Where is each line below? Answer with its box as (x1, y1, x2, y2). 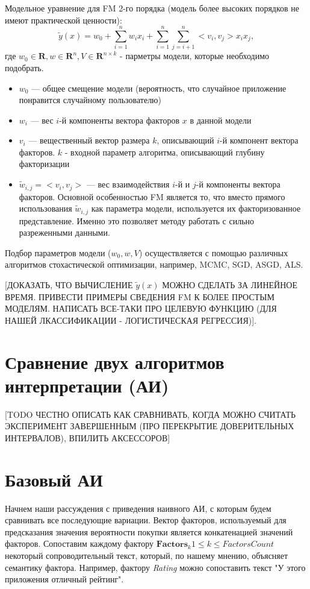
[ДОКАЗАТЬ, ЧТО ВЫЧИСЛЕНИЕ (5, 278, 133, 291)
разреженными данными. (19, 226, 110, 239)
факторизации (19, 157, 70, 170)
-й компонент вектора (220, 134, 299, 146)
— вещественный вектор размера (28, 134, 150, 146)
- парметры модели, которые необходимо (120, 49, 270, 62)
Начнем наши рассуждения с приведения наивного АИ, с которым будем (5, 502, 271, 514)
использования (19, 202, 72, 215)
